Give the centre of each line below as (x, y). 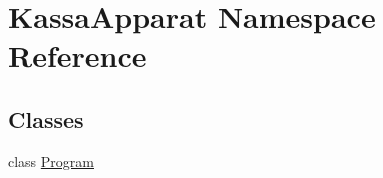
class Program (51, 160)
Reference (77, 55)
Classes (46, 118)
